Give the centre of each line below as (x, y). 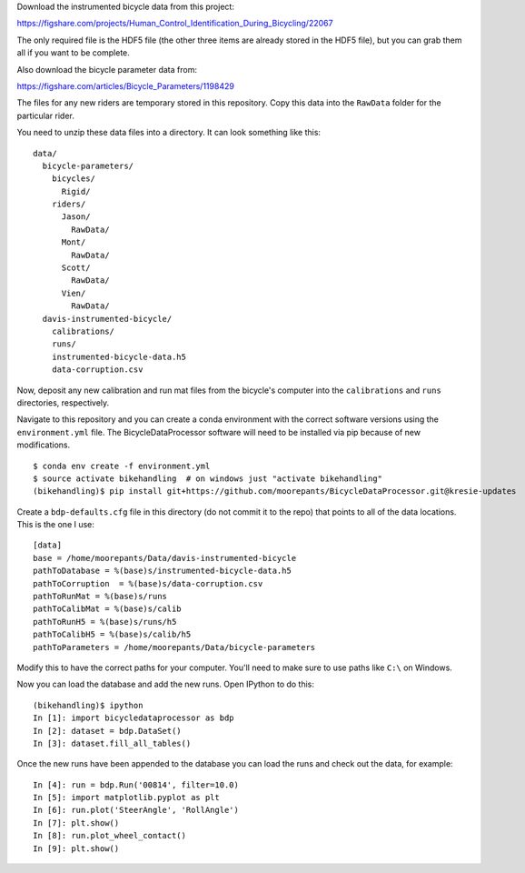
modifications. (44, 445)
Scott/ (76, 268)
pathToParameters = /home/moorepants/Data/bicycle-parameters (174, 647)
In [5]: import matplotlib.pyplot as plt (126, 798)
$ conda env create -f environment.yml (122, 466)
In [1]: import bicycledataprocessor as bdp (134, 718)
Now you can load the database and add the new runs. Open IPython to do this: (166, 684)
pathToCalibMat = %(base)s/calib (107, 609)
